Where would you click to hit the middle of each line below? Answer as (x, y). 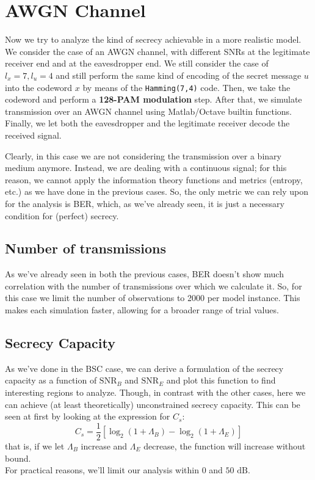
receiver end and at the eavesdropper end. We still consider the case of (137, 63)
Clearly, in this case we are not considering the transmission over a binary (143, 155)
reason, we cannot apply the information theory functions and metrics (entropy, (154, 179)
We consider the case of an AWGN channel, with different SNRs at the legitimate (157, 51)
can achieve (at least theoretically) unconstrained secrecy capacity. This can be (153, 404)
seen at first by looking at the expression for (88, 416)
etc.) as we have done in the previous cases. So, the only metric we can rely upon (157, 191)
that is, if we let (35, 445)
